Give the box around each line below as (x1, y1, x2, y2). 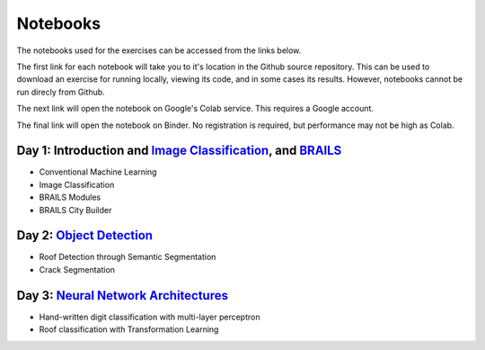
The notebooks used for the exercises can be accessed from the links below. (16, 45, 302, 56)
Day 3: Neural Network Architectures (16, 288, 229, 303)
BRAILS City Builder (39, 204, 112, 215)
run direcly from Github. (16, 86, 105, 97)
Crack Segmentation (39, 264, 116, 274)
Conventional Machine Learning (39, 166, 157, 177)
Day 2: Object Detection (16, 228, 153, 243)
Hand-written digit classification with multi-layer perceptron (39, 311, 260, 322)
